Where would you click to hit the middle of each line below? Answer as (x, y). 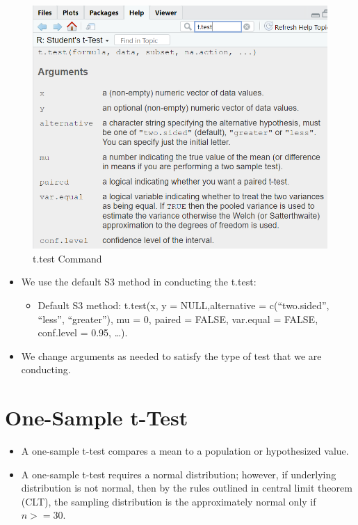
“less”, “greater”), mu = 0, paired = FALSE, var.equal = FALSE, (178, 319)
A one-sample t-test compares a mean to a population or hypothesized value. (185, 451)
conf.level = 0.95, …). (83, 332)
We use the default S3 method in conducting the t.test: (139, 282)
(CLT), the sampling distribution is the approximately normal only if (169, 501)
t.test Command (67, 258)
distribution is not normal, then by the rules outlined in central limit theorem (187, 488)
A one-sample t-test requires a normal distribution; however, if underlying (179, 474)
